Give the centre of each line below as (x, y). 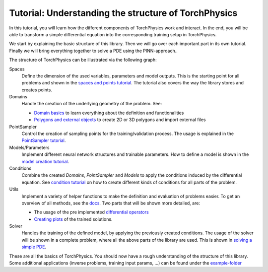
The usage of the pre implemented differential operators (91, 212)
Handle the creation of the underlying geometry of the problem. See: (92, 104)
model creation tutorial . (45, 161)
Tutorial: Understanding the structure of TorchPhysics (123, 13)
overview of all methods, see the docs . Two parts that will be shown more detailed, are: (111, 203)
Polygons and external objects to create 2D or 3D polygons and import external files (120, 120)
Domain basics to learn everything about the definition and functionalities (109, 113)
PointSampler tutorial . (44, 140)
